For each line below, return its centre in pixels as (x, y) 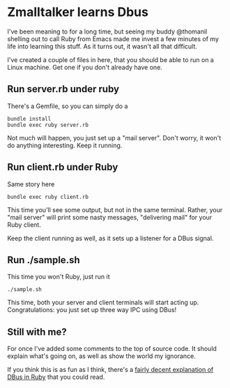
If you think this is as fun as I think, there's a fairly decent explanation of (110, 370)
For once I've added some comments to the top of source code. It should (112, 349)
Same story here (31, 184)
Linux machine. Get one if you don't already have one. (85, 67)
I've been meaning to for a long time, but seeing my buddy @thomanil (107, 31)
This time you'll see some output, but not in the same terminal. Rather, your (115, 209)
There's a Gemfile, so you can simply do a (68, 106)
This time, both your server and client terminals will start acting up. (103, 303)
